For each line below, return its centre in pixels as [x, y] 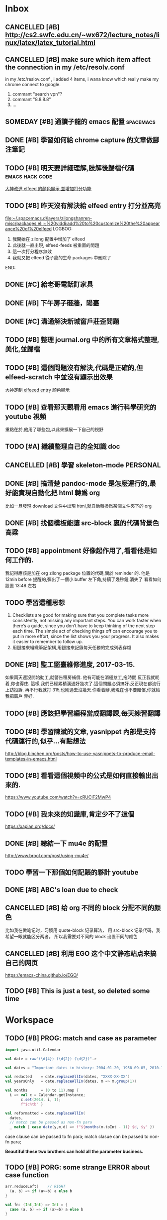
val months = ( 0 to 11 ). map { [42, 1091]
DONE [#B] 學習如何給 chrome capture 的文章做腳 [82, 140]
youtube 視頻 [26, 416]
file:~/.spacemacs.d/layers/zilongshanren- [49, 218]
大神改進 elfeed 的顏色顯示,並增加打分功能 [48, 188]
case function [27, 1175]
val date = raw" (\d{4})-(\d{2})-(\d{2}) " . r [51, 1059]
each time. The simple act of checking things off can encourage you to [85, 631]
